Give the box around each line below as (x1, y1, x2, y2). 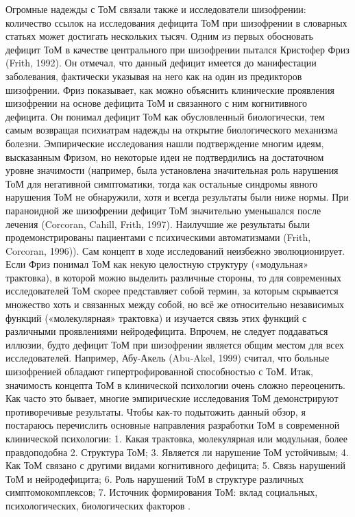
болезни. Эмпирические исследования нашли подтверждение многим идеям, (5, 136, 324, 150)
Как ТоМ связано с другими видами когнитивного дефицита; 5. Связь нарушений (5, 458, 345, 472)
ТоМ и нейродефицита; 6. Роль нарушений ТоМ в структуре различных (5, 471, 304, 486)
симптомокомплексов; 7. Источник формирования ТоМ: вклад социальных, (5, 485, 318, 499)
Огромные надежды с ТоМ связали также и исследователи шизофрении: (5, 2, 306, 16)
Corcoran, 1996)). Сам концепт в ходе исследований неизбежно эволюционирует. (5, 243, 345, 257)
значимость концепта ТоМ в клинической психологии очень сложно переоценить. (5, 377, 345, 392)
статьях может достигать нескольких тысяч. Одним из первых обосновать (5, 29, 313, 43)
